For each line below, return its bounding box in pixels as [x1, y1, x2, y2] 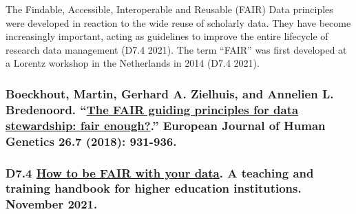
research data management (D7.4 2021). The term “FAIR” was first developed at [6, 42, 347, 56]
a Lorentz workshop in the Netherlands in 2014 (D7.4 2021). [6, 56, 260, 70]
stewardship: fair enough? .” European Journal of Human [6, 116, 326, 133]
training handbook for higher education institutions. [6, 180, 302, 197]
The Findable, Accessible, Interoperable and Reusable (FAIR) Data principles [6, 2, 333, 16]
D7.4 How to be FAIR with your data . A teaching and [6, 164, 314, 181]
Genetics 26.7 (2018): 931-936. [6, 132, 177, 149]
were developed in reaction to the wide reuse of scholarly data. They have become [6, 15, 351, 30]
